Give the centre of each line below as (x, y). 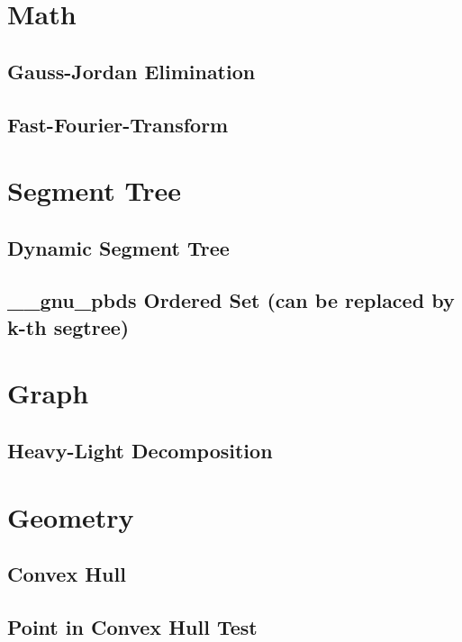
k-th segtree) (68, 326)
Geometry (71, 516)
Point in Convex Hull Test (132, 626)
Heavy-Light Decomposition (140, 451)
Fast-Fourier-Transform (118, 124)
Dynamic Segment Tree (118, 247)
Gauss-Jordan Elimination (131, 71)
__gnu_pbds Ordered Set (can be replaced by (231, 300)
